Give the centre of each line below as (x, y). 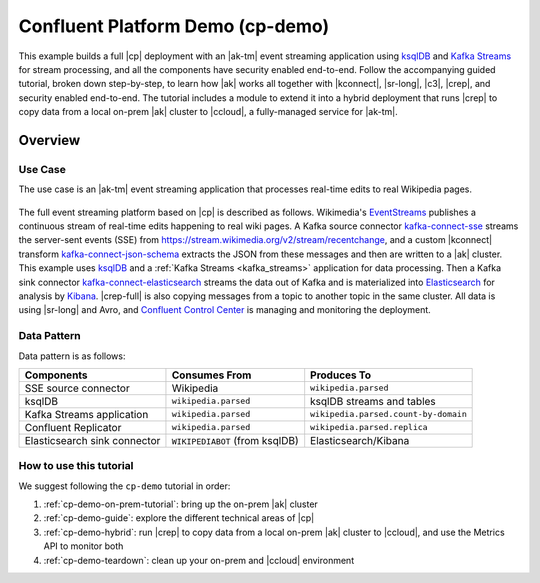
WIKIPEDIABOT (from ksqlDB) (235, 440)
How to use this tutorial (76, 466)
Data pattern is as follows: (72, 356)
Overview (49, 140)
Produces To (341, 375)
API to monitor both (83, 546)
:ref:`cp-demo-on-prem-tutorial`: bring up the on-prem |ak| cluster (181, 504)
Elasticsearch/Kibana (360, 440)
